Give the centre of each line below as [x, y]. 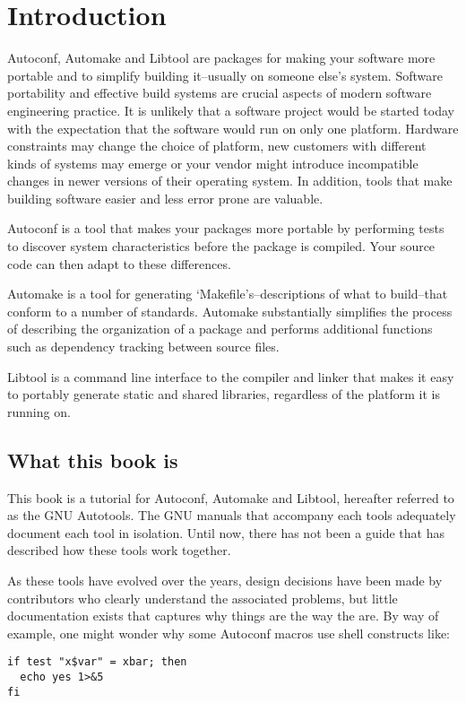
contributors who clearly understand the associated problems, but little [203, 598]
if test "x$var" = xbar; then [97, 662]
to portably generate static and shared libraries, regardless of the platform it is [224, 394]
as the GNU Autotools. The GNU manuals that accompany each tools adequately [232, 515]
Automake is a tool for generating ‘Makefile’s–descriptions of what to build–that [228, 294]
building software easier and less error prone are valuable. [165, 198]
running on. [39, 411]
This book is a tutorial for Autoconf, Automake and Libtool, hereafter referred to [231, 497]
